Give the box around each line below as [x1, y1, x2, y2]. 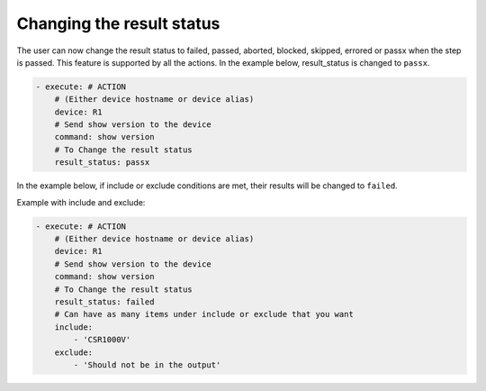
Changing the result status [16, 14, 220, 33]
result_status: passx [54, 158, 150, 168]
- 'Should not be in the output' [73, 359, 221, 369]
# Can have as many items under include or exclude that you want [54, 309, 355, 320]
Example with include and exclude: [16, 196, 146, 207]
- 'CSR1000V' [73, 334, 131, 345]
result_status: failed [54, 296, 155, 306]
